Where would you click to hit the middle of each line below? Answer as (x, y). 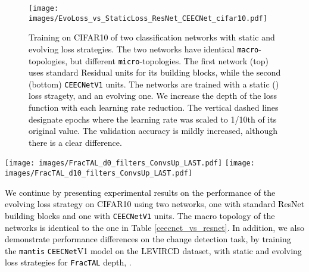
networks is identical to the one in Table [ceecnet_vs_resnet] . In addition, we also (154, 227)
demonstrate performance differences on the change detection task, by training (148, 239)
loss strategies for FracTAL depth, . (68, 262)
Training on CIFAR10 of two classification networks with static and (152, 37)
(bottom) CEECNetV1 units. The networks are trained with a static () (154, 84)
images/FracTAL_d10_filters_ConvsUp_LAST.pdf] (99, 173)
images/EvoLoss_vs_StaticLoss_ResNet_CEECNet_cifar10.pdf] (148, 18)
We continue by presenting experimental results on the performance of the (140, 192)
